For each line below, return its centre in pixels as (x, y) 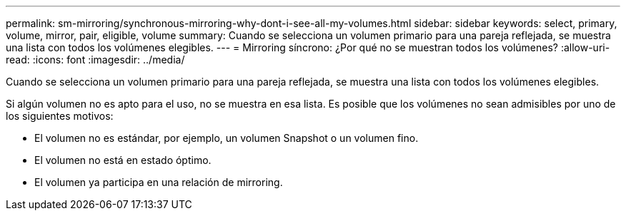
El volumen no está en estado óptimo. (123, 160)
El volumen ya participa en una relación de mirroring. (159, 182)
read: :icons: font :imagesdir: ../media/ (95, 60)
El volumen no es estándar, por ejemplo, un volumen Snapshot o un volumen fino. (227, 138)
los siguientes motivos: (60, 116)
